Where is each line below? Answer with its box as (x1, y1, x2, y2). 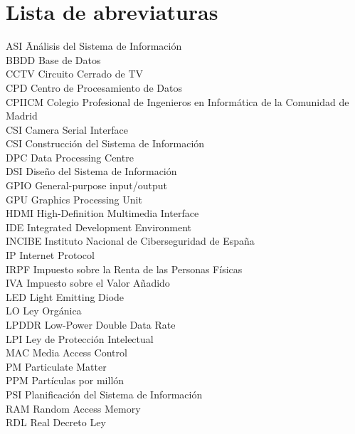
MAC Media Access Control (6, 345, 127, 360)
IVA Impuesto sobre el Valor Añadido (6, 275, 170, 290)
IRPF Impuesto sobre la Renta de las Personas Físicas (6, 261, 243, 276)
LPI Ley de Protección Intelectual (6, 331, 154, 346)
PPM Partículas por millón (6, 373, 124, 388)
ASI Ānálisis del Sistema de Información (6, 38, 182, 53)
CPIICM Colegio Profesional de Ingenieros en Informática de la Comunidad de (6, 94, 349, 109)
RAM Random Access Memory (6, 401, 141, 416)
